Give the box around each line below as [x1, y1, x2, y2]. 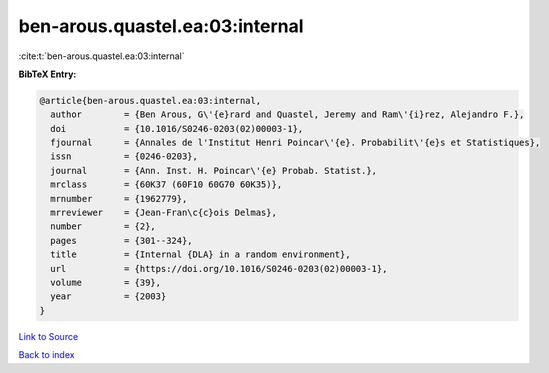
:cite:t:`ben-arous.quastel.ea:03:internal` [18, 50, 185, 62]
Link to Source [18, 330, 79, 342]
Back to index [18, 349, 75, 361]
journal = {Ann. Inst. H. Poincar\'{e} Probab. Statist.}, [50, 165, 378, 176]
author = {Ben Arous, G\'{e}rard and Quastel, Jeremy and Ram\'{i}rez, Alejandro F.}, [50, 109, 525, 120]
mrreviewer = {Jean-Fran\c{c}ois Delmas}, [50, 207, 277, 219]
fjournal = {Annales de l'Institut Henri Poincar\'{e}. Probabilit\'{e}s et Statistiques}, [50, 137, 541, 149]
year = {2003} [50, 291, 167, 302]
